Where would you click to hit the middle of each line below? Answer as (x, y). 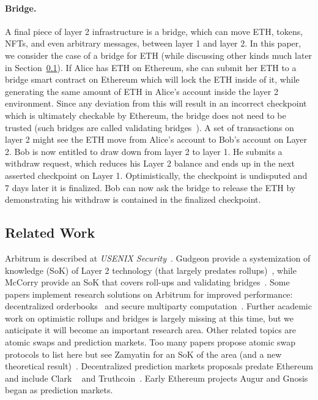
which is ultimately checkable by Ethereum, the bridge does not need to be (146, 115)
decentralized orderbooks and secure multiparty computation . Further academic (158, 306)
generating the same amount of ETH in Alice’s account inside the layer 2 (142, 91)
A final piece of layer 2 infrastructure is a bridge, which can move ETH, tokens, (154, 31)
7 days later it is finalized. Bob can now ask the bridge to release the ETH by (150, 187)
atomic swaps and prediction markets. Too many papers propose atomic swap (150, 342)
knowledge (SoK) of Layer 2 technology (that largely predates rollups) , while (151, 270)
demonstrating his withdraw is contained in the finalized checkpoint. (133, 199)
